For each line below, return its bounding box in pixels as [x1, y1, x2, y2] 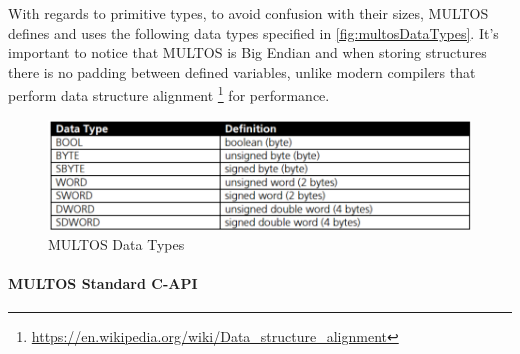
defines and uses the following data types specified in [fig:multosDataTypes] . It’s [8, 22, 499, 43]
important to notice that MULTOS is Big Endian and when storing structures [8, 42, 487, 63]
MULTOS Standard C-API [8, 272, 198, 293]
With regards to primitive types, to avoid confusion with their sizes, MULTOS [8, 3, 489, 23]
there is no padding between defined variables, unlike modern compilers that [8, 61, 476, 82]
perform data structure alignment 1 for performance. [8, 82, 330, 106]
